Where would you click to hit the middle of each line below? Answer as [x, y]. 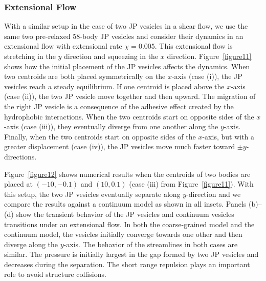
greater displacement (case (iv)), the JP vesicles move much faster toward [120, 146]
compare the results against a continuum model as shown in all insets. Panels [125, 204]
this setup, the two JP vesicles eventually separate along [92, 194]
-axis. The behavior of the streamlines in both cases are [151, 244]
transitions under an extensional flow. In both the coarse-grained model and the [129, 224]
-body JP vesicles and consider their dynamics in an [162, 36]
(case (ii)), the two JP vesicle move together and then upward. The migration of [130, 96]
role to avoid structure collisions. [55, 274]
